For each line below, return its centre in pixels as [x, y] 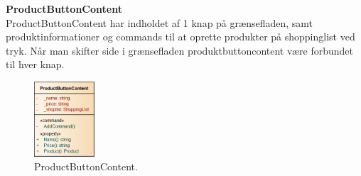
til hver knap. [35, 64]
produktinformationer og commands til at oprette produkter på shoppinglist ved [180, 37]
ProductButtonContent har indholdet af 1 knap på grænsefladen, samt [159, 22]
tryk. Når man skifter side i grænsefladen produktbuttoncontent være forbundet [180, 50]
